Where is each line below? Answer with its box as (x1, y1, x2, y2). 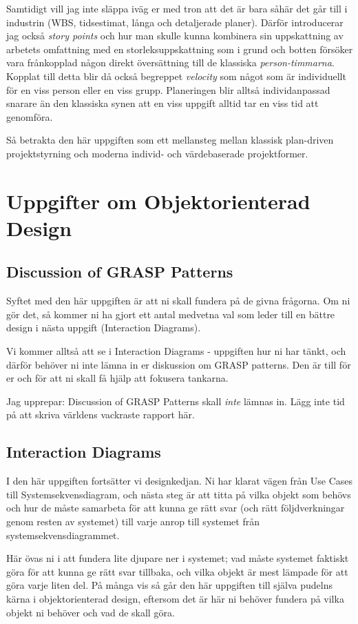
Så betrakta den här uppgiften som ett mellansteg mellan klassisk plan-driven (6, 133, 334, 147)
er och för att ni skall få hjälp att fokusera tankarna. (6, 371, 229, 385)
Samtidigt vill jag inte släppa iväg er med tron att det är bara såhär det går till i (6, 1, 348, 15)
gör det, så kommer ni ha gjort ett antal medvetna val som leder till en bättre (6, 306, 335, 321)
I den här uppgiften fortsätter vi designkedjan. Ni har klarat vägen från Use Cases (6, 474, 353, 488)
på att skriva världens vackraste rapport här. (6, 407, 195, 422)
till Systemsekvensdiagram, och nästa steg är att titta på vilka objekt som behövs (6, 487, 351, 501)
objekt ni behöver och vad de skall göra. (6, 605, 175, 619)
